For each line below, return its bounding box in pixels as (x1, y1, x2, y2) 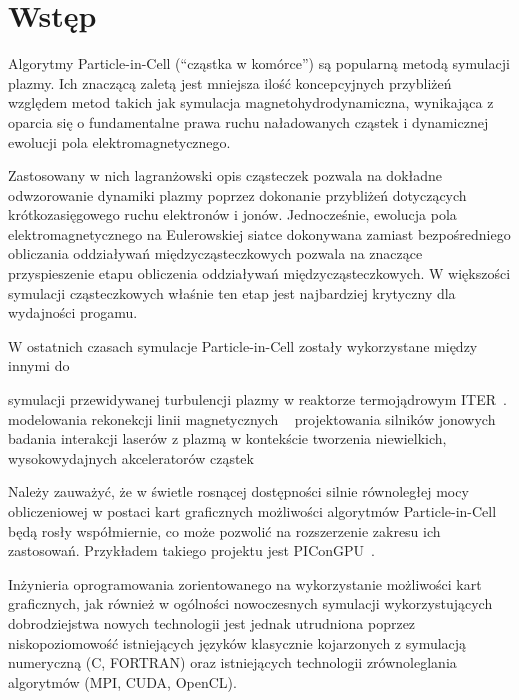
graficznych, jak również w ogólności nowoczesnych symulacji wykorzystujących (8, 593, 493, 614)
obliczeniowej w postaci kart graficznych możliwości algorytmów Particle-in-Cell (8, 501, 497, 521)
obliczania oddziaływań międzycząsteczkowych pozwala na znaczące (8, 243, 423, 264)
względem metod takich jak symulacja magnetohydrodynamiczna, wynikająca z (8, 92, 494, 113)
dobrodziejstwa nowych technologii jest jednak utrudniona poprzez (8, 612, 416, 633)
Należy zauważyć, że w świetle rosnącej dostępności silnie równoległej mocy (8, 481, 469, 502)
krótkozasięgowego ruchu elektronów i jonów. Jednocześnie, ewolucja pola (8, 204, 457, 225)
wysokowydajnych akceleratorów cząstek (8, 447, 254, 468)
